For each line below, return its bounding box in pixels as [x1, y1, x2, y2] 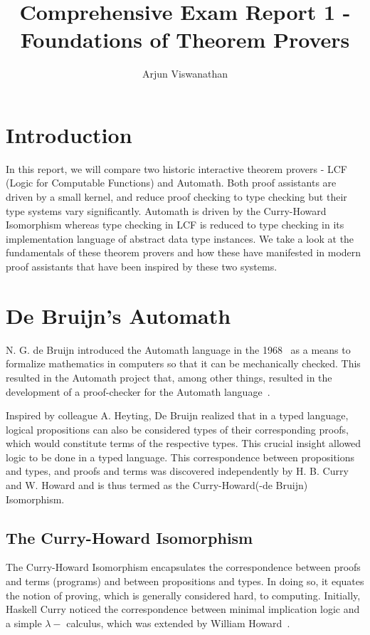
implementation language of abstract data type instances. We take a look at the [6, 231, 354, 246]
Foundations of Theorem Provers [20, 25, 350, 54]
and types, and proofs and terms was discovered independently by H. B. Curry [6, 463, 349, 478]
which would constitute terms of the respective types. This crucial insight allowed [6, 436, 361, 451]
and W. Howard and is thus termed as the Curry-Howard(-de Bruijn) [6, 478, 308, 493]
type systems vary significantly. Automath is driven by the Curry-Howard [6, 203, 327, 218]
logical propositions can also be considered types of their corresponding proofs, [6, 421, 349, 436]
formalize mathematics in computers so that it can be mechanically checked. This [6, 356, 361, 371]
